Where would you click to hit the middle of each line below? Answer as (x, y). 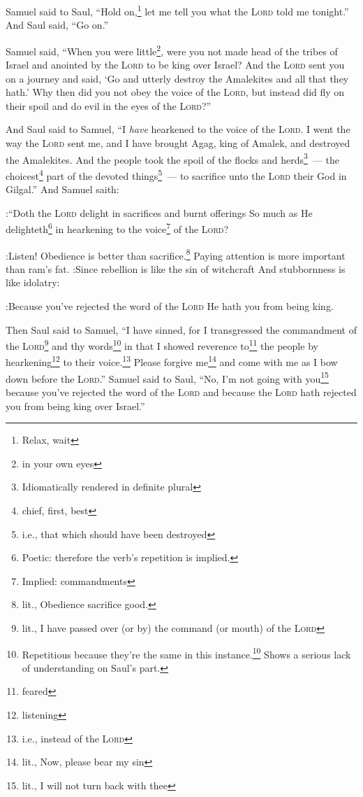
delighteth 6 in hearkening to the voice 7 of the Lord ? (117, 228)
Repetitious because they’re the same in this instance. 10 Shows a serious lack (186, 653)
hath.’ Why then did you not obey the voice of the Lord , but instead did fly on (175, 92)
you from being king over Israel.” (75, 405)
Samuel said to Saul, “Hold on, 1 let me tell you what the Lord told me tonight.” (177, 10)
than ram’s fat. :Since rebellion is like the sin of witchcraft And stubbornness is (176, 268)
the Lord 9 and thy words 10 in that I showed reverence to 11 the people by (162, 345)
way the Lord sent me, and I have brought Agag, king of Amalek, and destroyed (178, 143)
